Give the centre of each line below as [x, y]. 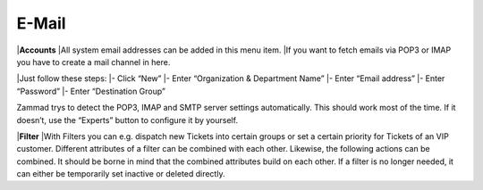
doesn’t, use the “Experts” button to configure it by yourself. [127, 120]
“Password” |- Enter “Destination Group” [91, 91]
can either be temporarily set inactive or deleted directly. [121, 174]
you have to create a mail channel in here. [93, 62]
